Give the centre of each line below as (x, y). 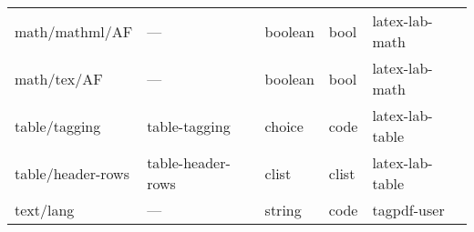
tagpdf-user (408, 210)
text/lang (45, 210)
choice (284, 126)
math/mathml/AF (74, 31)
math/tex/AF (59, 78)
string (283, 210)
